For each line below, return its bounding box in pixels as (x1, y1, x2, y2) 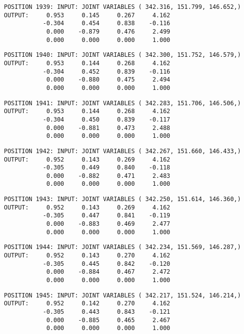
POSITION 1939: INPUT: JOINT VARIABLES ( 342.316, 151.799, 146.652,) (4, 3, 241, 10)
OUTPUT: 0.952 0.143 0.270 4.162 (4, 252, 170, 259)
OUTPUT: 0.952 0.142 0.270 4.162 (4, 300, 170, 307)
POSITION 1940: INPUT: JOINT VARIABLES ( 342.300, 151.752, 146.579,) (4, 51, 241, 59)
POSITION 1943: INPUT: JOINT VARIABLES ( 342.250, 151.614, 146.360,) (4, 196, 241, 203)
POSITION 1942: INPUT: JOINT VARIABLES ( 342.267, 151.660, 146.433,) (4, 147, 241, 155)
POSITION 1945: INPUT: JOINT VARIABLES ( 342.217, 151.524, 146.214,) (4, 292, 241, 299)
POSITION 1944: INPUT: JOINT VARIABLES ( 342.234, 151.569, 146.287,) (4, 244, 241, 251)
